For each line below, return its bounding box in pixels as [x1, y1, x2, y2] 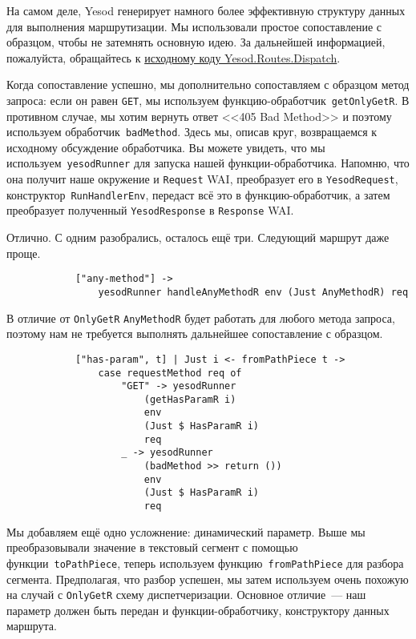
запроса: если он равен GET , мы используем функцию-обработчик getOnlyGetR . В [6, 91, 410, 108]
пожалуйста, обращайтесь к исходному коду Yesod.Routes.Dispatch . [6, 49, 341, 66]
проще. [6, 244, 41, 261]
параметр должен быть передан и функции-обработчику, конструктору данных [6, 601, 390, 618]
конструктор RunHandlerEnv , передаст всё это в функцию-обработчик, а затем [6, 186, 390, 203]
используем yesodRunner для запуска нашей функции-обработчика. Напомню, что [6, 155, 410, 171]
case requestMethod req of [98, 367, 242, 379]
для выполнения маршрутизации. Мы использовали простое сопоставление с [6, 18, 382, 34]
